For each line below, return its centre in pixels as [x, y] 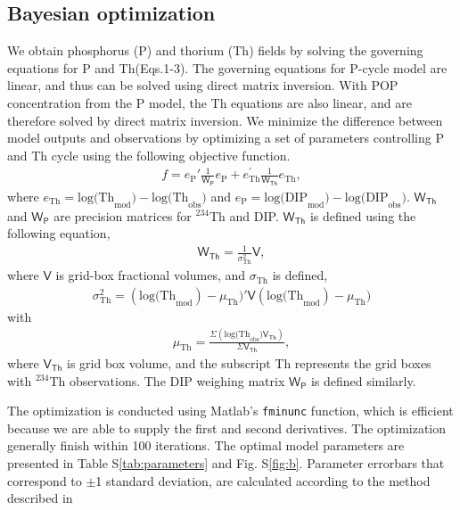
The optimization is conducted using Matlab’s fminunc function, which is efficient [230, 411]
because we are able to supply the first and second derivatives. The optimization [227, 428]
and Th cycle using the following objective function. [149, 155]
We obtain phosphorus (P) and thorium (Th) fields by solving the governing [215, 50]
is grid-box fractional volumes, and [151, 275]
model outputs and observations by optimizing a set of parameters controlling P [226, 138]
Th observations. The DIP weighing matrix [167, 380]
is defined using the [363, 215]
